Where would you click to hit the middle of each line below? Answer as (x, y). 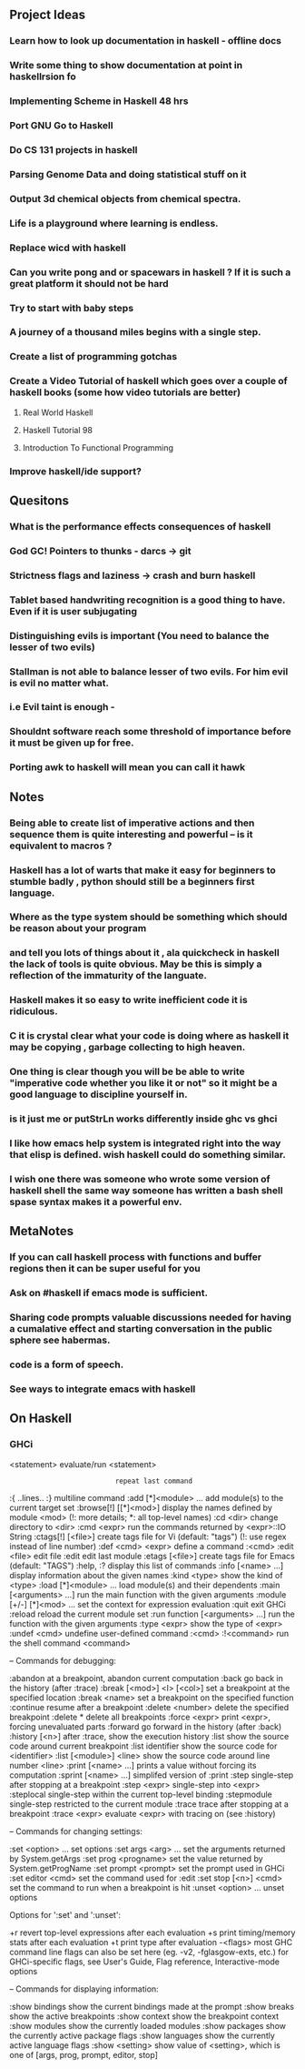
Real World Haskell (58, 412)
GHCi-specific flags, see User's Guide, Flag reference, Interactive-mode (144, 1962)
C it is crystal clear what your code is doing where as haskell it (149, 1036)
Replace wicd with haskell (68, 248)
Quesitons (39, 500)
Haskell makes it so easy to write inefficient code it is (128, 1000)
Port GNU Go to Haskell (61, 126)
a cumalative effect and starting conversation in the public (141, 1329)
